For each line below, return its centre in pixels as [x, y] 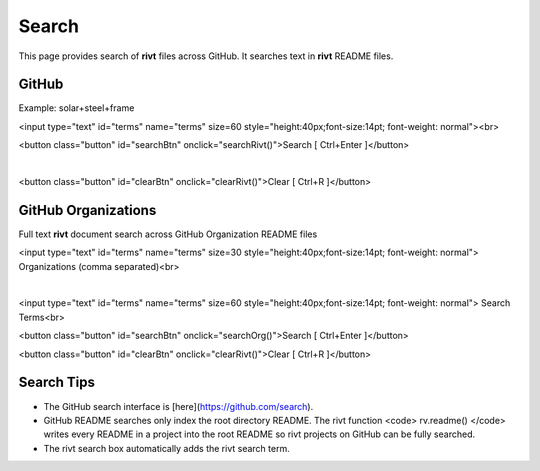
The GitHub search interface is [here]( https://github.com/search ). [178, 406]
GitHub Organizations [87, 210]
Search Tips [56, 382]
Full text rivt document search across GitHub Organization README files [168, 234]
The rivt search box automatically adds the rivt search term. [166, 448]
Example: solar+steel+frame [76, 108]
